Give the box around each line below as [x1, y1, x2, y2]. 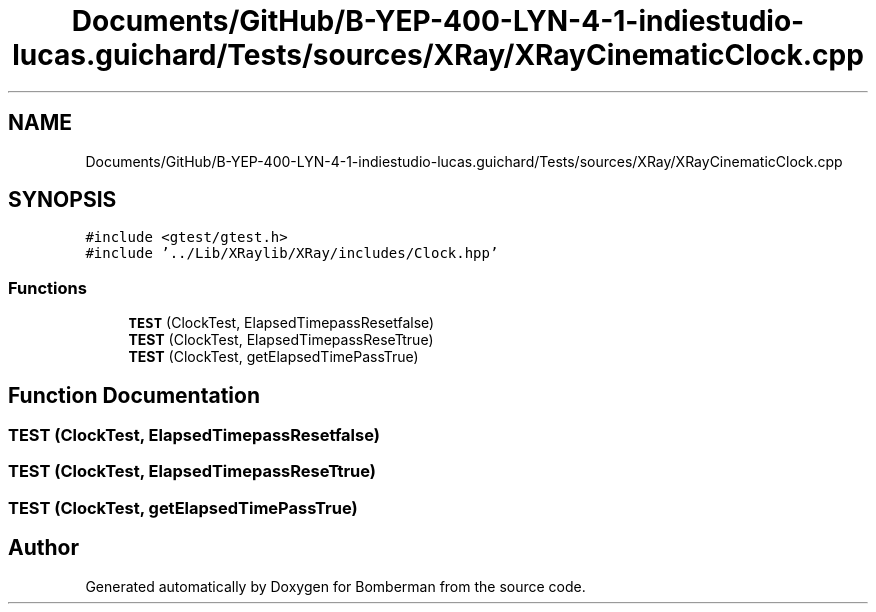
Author [8, 535, 79, 561]
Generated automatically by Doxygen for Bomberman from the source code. [85, 577, 586, 595]
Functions [8, 277, 87, 298]
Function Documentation [8, 382, 260, 408]
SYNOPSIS [8, 187, 117, 213]
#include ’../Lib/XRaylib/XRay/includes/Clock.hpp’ [85, 245, 499, 262]
